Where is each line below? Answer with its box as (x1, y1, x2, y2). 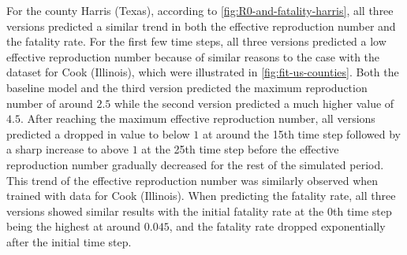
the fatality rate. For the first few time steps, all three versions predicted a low (6, 33, 386, 50)
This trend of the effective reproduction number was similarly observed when (6, 172, 379, 188)
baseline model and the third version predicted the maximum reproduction (6, 79, 368, 95)
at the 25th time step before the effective (141, 141, 339, 157)
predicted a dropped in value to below (6, 125, 190, 142)
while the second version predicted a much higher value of (114, 94, 394, 111)
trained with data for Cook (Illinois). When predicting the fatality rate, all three (6, 187, 396, 204)
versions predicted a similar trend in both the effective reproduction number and (6, 17, 396, 34)
